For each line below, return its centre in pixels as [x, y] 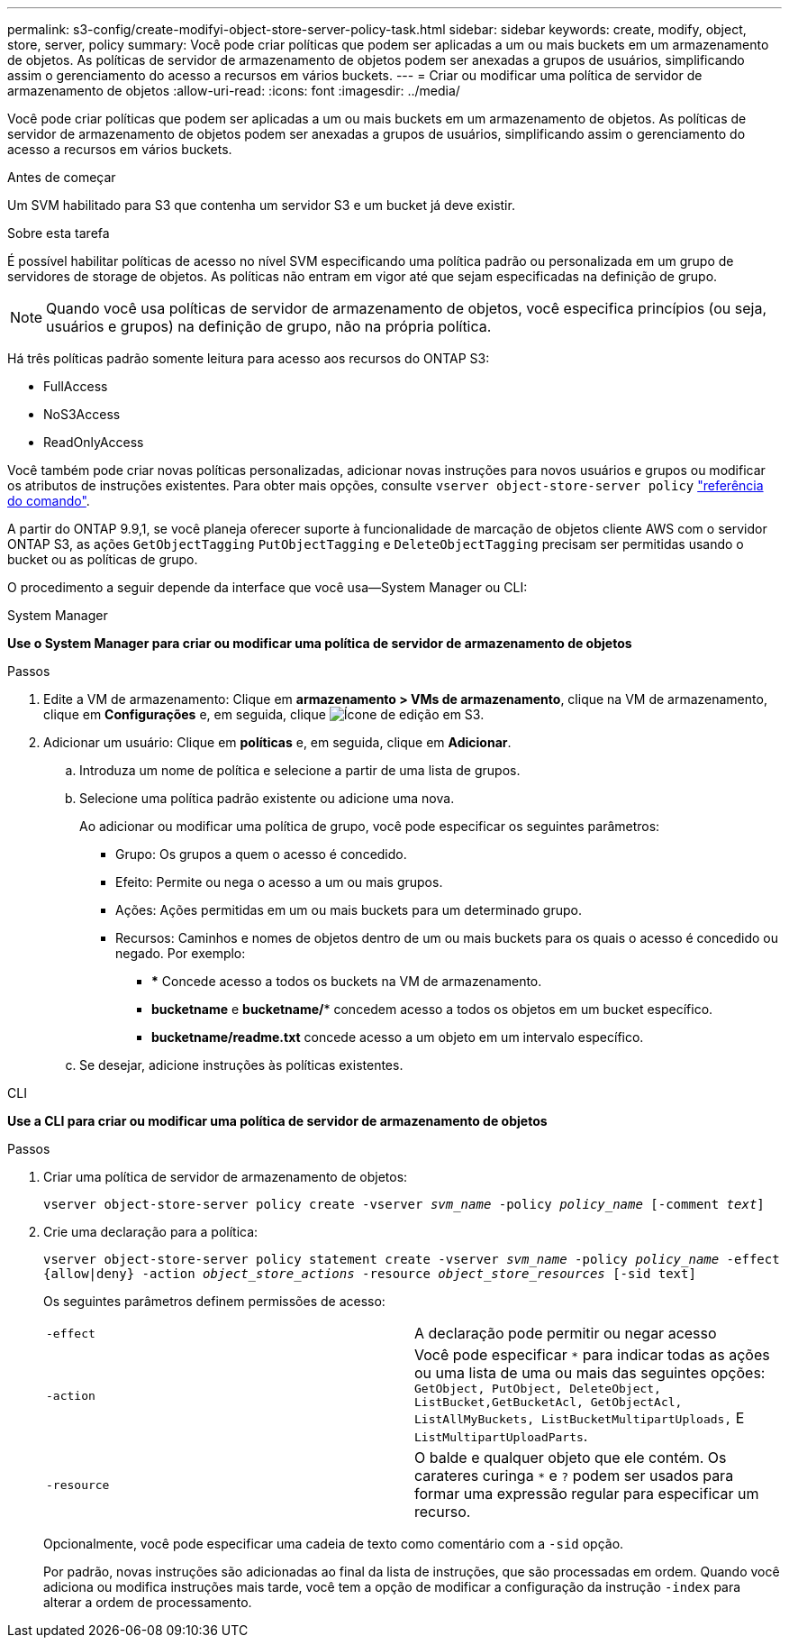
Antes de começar [62, 177]
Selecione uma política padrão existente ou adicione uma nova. [267, 798]
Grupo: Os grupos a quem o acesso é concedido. [261, 854]
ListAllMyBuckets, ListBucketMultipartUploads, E [580, 1418]
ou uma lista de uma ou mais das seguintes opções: [590, 1373]
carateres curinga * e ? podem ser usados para [574, 1476]
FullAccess [76, 386]
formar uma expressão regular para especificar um [587, 1494]
